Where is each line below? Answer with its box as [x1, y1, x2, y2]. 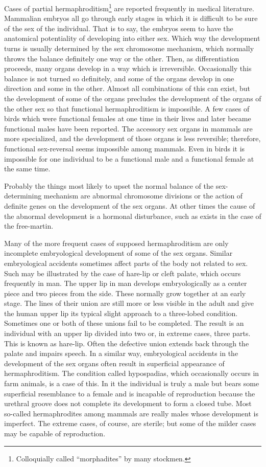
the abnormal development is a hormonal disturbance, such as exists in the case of [4, 210, 261, 221]
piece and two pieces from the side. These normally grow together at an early [4, 287, 246, 298]
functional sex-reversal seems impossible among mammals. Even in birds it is [4, 143, 245, 153]
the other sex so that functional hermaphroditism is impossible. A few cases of [4, 103, 250, 114]
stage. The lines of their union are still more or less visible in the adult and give [4, 298, 254, 308]
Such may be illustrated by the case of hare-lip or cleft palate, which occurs [4, 268, 241, 278]
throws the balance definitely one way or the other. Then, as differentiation [4, 53, 239, 63]
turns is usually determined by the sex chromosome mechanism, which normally [4, 43, 254, 54]
